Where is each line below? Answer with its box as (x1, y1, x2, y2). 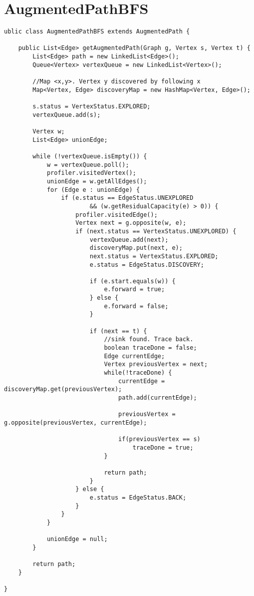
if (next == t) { (89, 327, 147, 335)
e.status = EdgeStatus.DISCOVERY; (89, 261, 204, 268)
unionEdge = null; (46, 536, 108, 543)
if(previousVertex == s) (118, 436, 201, 443)
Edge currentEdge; (104, 352, 165, 360)
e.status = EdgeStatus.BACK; (89, 494, 187, 501)
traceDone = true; (132, 444, 194, 451)
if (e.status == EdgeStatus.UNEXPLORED (61, 194, 194, 202)
